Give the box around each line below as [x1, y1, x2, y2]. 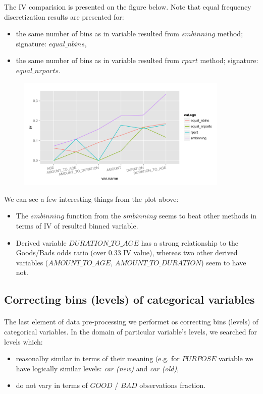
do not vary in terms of [16, 380, 88, 390]
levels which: [4, 336, 43, 347]
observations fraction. [139, 380, 206, 390]
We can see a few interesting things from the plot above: [4, 193, 179, 204]
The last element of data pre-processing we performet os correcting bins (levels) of [4, 316, 258, 327]
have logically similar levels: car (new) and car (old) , [16, 363, 179, 373]
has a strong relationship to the [141, 237, 239, 248]
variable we [218, 353, 253, 364]
